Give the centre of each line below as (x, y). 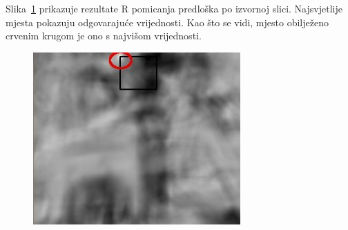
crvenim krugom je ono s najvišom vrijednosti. (104, 36)
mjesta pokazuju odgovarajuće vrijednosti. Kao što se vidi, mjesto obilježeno (167, 22)
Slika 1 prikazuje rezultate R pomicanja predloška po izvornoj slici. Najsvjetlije (174, 8)
